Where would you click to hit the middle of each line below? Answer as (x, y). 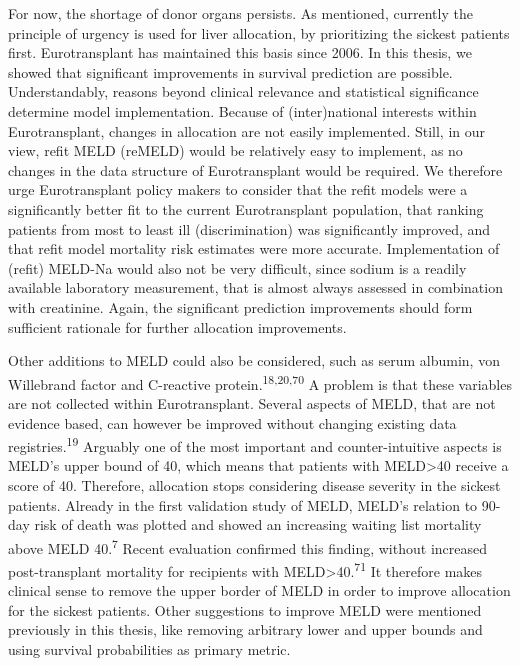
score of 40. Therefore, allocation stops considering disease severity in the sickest (254, 484)
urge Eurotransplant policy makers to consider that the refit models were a (238, 189)
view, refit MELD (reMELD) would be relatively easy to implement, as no (235, 150)
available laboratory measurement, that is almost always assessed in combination (255, 287)
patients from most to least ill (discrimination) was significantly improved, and (249, 228)
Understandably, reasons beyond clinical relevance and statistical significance (243, 91)
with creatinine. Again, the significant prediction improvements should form (240, 306)
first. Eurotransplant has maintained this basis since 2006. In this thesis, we (240, 52)
